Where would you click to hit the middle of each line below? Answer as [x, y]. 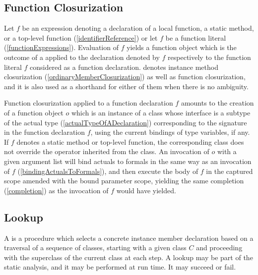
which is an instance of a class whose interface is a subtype [161, 112]
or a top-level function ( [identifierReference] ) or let [81, 37]
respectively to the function [209, 57]
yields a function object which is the [182, 47]
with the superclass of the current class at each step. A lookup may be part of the [129, 257]
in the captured [229, 171]
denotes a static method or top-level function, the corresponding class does [130, 141]
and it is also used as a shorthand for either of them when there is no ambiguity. [126, 86]
